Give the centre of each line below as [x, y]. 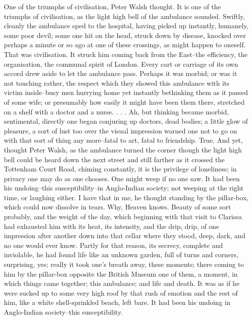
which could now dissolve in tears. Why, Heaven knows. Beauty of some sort [117, 207]
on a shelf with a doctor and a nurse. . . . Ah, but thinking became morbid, [117, 111]
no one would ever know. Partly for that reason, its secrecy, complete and [114, 245]
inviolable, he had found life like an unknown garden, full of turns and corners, [121, 254]
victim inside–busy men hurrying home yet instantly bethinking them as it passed [126, 92]
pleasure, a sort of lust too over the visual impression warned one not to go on [121, 130]
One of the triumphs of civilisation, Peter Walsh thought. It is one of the [112, 6]
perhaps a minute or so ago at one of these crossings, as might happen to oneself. [125, 45]
